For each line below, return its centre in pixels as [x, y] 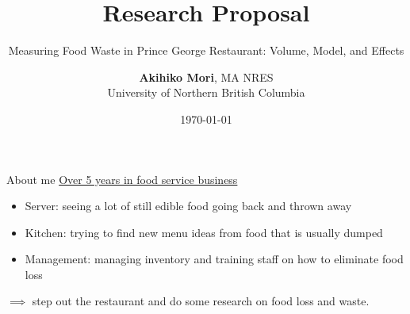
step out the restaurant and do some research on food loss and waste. [201, 301]
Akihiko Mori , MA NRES [206, 77]
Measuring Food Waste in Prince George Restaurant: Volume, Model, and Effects [206, 50]
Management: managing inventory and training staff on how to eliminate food [214, 259]
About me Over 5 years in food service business [122, 179]
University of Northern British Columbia [206, 92]
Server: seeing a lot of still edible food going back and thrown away [188, 206]
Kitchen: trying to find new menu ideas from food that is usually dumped [204, 232]
